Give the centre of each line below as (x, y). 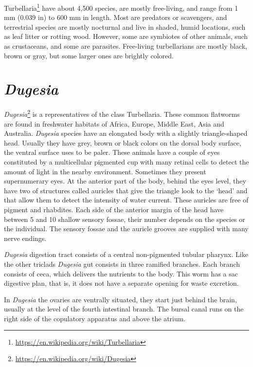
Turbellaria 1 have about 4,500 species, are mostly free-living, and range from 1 (121, 7)
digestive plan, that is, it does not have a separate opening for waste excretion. (121, 283)
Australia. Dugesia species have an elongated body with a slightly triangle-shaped (126, 133)
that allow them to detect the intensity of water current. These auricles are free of (126, 200)
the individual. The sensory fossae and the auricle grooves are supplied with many (126, 229)
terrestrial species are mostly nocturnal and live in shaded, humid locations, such (125, 27)
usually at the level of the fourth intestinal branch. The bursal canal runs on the (124, 309)
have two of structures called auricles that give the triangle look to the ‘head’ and (126, 190)
